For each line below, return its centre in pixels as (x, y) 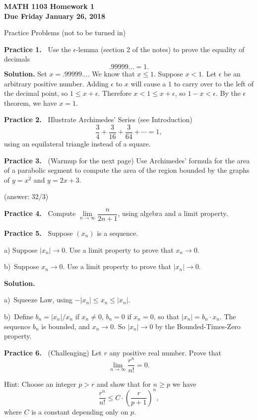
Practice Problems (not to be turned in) (65, 33)
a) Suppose (21, 249)
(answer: (17, 196)
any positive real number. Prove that (165, 352)
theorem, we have (31, 103)
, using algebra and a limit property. (173, 213)
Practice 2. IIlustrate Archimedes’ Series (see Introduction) (98, 119)
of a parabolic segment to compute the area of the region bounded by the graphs (127, 170)
